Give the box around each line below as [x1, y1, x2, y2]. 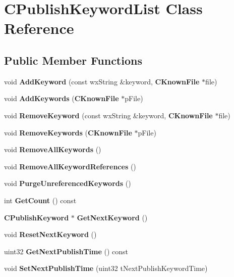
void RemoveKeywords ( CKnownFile [4, 127, 132, 137]
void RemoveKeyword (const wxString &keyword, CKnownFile [4, 110, 213, 120]
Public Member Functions [4, 52, 142, 68]
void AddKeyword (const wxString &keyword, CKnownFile [4, 76, 200, 86]
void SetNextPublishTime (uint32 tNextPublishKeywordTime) [4, 263, 208, 273]
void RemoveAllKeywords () [4, 144, 101, 155]
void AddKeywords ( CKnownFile [4, 93, 119, 104]
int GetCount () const [4, 195, 77, 205]
